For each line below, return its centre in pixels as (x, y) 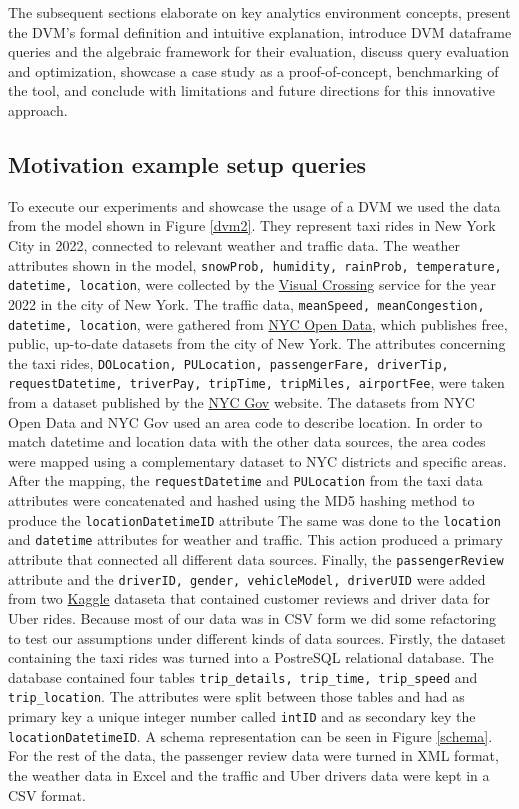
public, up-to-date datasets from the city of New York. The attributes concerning (257, 343)
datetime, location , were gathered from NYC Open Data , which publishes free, (258, 323)
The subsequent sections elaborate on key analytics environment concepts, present (259, 12)
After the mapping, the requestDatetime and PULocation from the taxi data (245, 480)
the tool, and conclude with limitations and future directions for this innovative (251, 90)
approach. (38, 109)
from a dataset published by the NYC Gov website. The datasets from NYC (241, 402)
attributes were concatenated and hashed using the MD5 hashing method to (241, 500)
